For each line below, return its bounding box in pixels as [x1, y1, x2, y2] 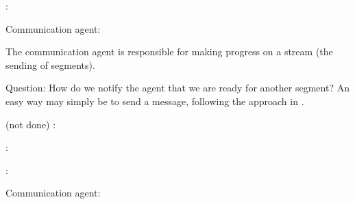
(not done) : [5, 117, 56, 131]
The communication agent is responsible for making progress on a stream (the [5, 44, 333, 59]
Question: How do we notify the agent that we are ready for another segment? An [5, 81, 350, 95]
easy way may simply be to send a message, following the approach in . [5, 93, 304, 108]
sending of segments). [5, 57, 95, 72]
